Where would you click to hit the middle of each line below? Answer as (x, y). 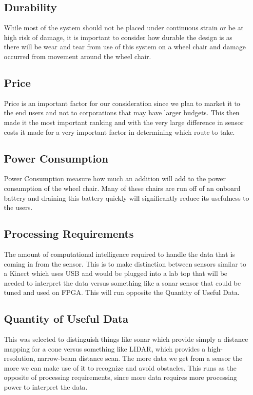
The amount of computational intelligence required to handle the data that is (119, 254)
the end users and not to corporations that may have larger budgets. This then (122, 113)
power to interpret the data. (46, 387)
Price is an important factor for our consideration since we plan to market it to (122, 103)
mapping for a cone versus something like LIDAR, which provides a (105, 348)
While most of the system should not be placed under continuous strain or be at (124, 28)
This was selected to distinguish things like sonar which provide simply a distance (126, 339)
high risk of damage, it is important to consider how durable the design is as (118, 37)
